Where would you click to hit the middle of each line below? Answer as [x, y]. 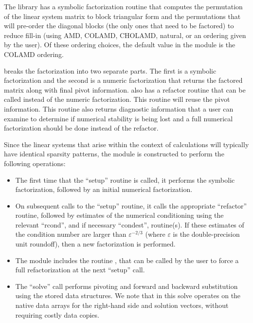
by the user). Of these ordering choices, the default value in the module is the [120, 45]
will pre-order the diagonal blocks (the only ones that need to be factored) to [119, 26]
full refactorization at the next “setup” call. [80, 270]
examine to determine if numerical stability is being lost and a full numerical [118, 118]
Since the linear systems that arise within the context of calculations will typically [126, 144]
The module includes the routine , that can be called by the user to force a [127, 260]
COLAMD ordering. [34, 54]
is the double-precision [206, 234]
